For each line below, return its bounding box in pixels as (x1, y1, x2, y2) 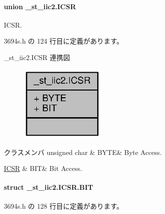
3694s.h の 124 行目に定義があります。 (4, 36, 123, 46)
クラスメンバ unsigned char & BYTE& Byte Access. (4, 147, 162, 157)
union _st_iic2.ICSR (4, 1, 76, 11)
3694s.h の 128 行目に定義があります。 (4, 200, 123, 211)
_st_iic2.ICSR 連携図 (4, 52, 70, 62)
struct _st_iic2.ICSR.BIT (4, 182, 93, 192)
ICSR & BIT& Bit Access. (4, 163, 82, 173)
